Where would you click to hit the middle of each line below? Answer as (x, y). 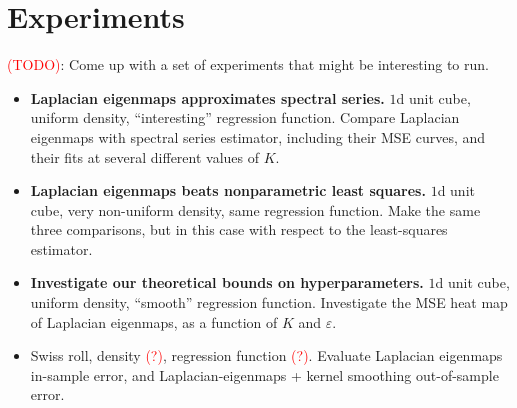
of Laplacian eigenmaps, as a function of (154, 321)
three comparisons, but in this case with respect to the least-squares (239, 229)
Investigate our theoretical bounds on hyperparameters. (227, 282)
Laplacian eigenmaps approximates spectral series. (207, 97)
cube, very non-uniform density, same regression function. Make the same (255, 209)
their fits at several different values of (145, 156)
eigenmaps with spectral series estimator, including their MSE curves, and (258, 136)
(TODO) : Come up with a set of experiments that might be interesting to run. (248, 64)
